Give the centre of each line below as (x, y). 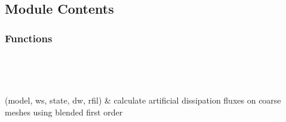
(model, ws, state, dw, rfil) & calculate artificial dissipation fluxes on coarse (143, 100)
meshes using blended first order (64, 112)
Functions (29, 38)
